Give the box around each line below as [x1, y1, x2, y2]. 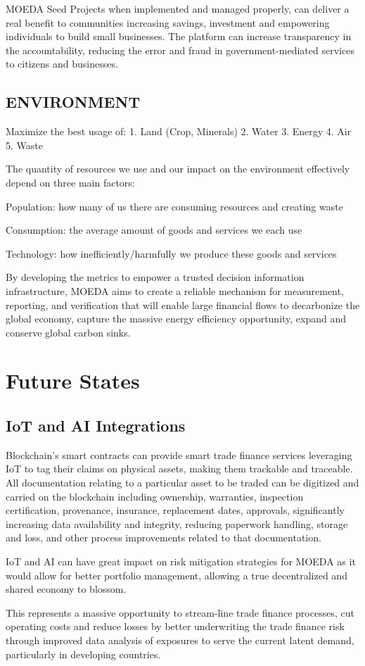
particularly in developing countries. [6, 646, 161, 661]
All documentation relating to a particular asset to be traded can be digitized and [6, 475, 359, 490]
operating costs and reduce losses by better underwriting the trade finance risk [6, 619, 345, 634]
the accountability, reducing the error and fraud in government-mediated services [6, 42, 354, 57]
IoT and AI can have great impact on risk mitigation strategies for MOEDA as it [6, 554, 356, 569]
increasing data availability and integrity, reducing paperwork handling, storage [6, 516, 348, 531]
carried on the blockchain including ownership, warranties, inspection [6, 489, 304, 503]
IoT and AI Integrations [6, 415, 186, 436]
